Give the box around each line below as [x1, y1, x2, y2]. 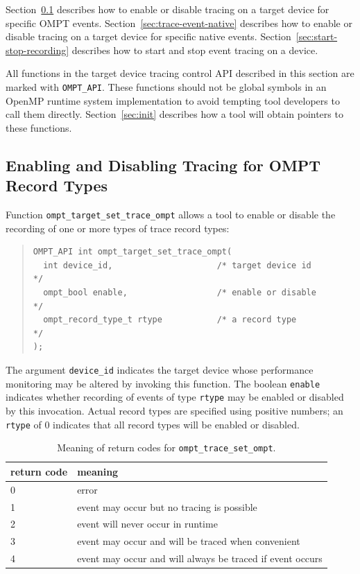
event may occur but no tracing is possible [77, 499, 257, 514]
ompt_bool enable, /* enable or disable [43, 288, 316, 298]
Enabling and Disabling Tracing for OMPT [6, 154, 321, 175]
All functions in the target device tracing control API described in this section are [6, 66, 354, 80]
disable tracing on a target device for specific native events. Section [6, 29, 291, 44]
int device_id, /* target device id [43, 260, 311, 270]
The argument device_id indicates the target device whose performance [6, 363, 314, 376]
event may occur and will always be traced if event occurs [77, 551, 323, 566]
